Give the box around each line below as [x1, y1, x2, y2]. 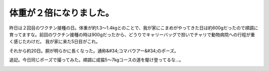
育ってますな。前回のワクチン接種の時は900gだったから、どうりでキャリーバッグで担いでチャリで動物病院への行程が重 [9, 31, 255, 37]
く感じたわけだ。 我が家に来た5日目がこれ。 [9, 39, 101, 45]
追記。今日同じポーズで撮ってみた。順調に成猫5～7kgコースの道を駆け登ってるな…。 [9, 57, 184, 63]
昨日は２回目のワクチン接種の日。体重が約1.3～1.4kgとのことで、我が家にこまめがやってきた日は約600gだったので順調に [9, 25, 259, 31]
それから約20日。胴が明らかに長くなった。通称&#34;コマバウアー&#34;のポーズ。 [9, 48, 179, 54]
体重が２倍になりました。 [9, 7, 115, 18]
